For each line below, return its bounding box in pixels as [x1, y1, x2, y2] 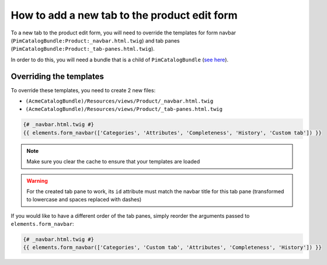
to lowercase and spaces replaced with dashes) [26, 196, 142, 203]
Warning [26, 177, 48, 184]
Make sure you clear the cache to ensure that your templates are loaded [26, 158, 200, 165]
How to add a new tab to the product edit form [11, 9, 238, 22]
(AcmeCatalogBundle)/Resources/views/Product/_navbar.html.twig [25, 98, 214, 104]
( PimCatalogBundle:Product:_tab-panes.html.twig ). [11, 46, 155, 53]
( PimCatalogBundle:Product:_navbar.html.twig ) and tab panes [11, 37, 180, 44]
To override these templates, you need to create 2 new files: [11, 86, 156, 93]
